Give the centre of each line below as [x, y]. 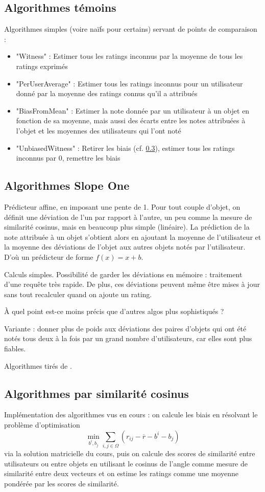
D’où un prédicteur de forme [49, 256]
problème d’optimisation [42, 425]
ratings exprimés [42, 66]
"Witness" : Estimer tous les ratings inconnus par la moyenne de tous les [129, 56]
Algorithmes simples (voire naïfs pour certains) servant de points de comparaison [131, 29]
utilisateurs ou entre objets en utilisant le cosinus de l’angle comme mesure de [126, 463]
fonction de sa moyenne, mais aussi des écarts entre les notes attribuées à [131, 120]
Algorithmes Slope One [67, 185]
